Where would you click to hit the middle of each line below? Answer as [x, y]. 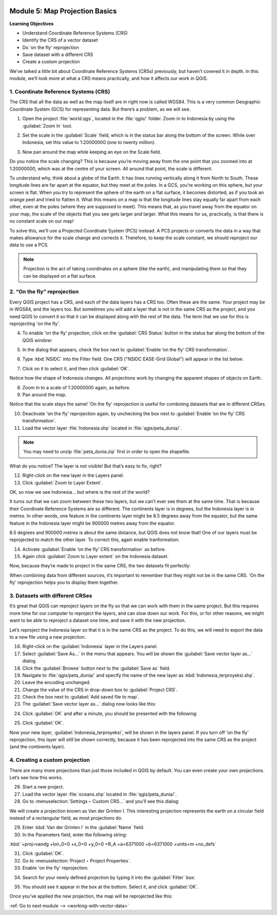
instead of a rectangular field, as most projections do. [66, 818]
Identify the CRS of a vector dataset [60, 40]
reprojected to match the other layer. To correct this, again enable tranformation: [94, 540]
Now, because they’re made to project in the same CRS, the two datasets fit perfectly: [100, 566]
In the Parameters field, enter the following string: [75, 835]
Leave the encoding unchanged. [56, 683]
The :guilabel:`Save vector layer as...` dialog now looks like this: [89, 704]
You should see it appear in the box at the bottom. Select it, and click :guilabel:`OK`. [111, 887]
